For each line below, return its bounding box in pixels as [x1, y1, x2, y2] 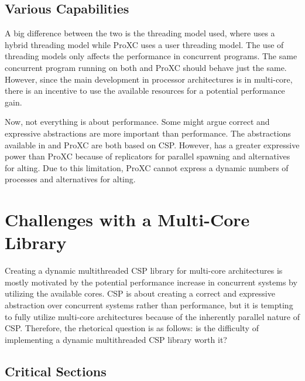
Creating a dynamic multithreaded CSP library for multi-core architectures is [5, 264, 283, 277]
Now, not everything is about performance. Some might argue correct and [5, 115, 270, 128]
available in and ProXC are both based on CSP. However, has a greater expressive [5, 138, 300, 151]
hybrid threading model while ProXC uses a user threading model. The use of [5, 38, 284, 50]
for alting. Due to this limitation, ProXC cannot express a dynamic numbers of [5, 161, 289, 174]
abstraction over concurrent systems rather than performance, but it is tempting [5, 299, 293, 311]
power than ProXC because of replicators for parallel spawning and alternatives [5, 150, 290, 162]
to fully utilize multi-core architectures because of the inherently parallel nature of [5, 310, 300, 322]
